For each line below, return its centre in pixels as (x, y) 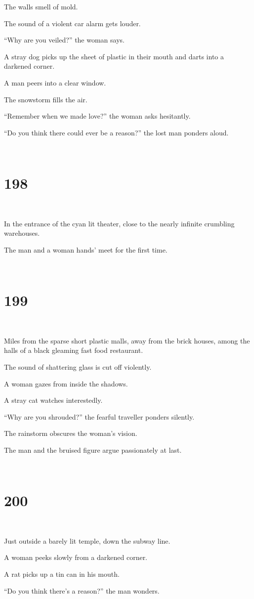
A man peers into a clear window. (55, 82)
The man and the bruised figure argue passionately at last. (93, 449)
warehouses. (22, 233)
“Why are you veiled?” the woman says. (64, 40)
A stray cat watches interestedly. (53, 400)
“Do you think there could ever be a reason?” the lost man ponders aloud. (116, 132)
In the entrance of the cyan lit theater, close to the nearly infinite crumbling (119, 223)
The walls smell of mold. (41, 6)
